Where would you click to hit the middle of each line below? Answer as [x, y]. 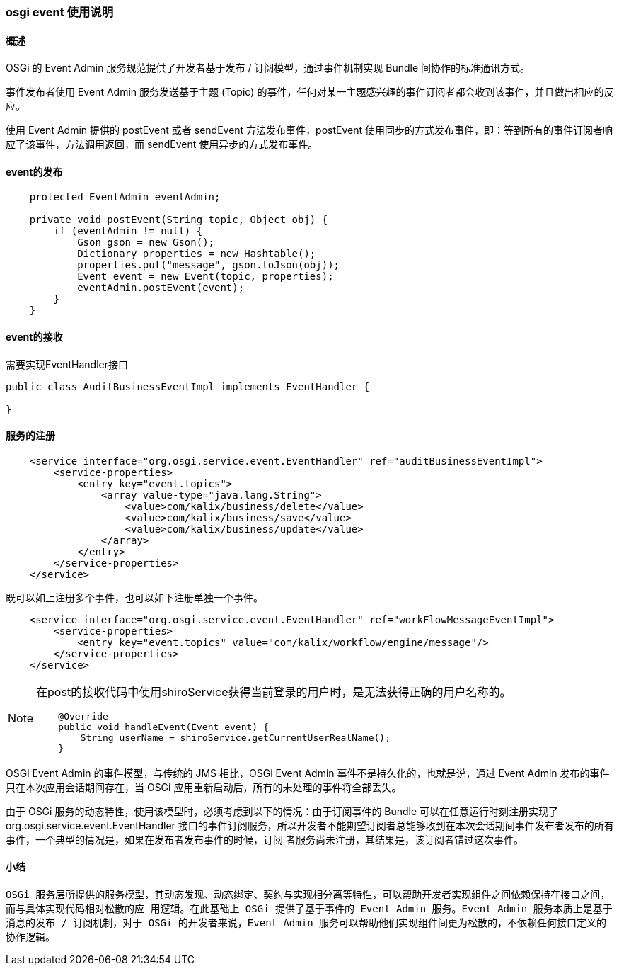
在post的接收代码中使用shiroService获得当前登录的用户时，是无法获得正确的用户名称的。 [274, 692]
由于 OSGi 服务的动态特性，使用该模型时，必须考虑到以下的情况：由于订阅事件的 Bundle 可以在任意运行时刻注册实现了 [282, 811]
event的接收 [34, 337]
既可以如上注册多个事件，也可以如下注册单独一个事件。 [134, 597]
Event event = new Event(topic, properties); [206, 277]
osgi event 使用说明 [60, 12]
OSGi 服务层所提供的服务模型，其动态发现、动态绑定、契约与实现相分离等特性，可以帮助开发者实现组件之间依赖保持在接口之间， [308, 895]
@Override [83, 716]
